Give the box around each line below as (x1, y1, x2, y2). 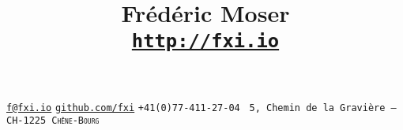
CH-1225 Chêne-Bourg (6, 115, 100, 127)
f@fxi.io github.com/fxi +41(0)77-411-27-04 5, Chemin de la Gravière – (6, 102, 397, 113)
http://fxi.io (131, 30, 280, 53)
